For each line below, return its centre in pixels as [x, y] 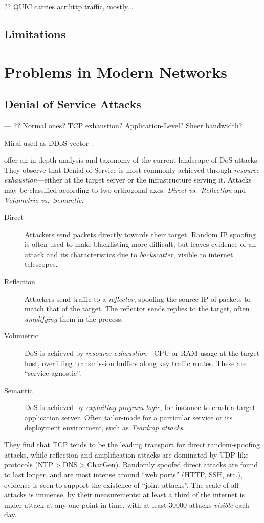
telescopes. [41, 264]
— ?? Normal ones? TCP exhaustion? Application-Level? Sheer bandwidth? [123, 125]
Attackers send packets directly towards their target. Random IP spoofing [140, 234]
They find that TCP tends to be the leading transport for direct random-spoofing [132, 445]
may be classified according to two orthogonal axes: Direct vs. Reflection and [125, 189]
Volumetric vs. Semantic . [44, 200]
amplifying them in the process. [74, 318]
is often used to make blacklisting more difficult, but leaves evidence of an [140, 244]
